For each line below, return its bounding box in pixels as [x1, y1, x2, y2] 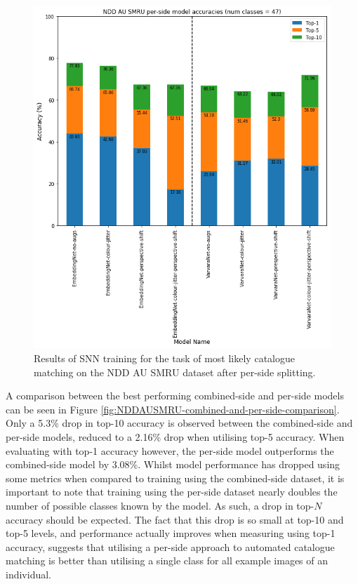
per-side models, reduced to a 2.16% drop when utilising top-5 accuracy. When [6, 430, 345, 444]
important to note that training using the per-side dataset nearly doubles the [6, 484, 338, 499]
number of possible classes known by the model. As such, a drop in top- [6, 498, 314, 513]
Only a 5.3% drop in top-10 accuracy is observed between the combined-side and [6, 416, 353, 430]
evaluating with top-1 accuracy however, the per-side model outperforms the [6, 443, 334, 458]
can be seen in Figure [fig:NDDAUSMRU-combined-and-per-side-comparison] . [6, 401, 340, 416]
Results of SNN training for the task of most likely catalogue [34, 351, 295, 366]
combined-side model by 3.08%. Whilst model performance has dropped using [6, 457, 340, 472]
